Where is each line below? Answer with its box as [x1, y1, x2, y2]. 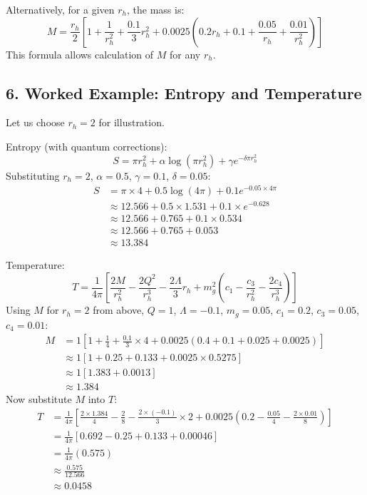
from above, [93, 302, 145, 317]
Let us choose [6, 115, 65, 130]
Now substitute [6, 392, 72, 407]
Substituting [6, 168, 60, 183]
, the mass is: [126, 2, 185, 16]
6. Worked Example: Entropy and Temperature [6, 81, 362, 103]
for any [170, 46, 201, 61]
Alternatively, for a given [6, 2, 115, 16]
